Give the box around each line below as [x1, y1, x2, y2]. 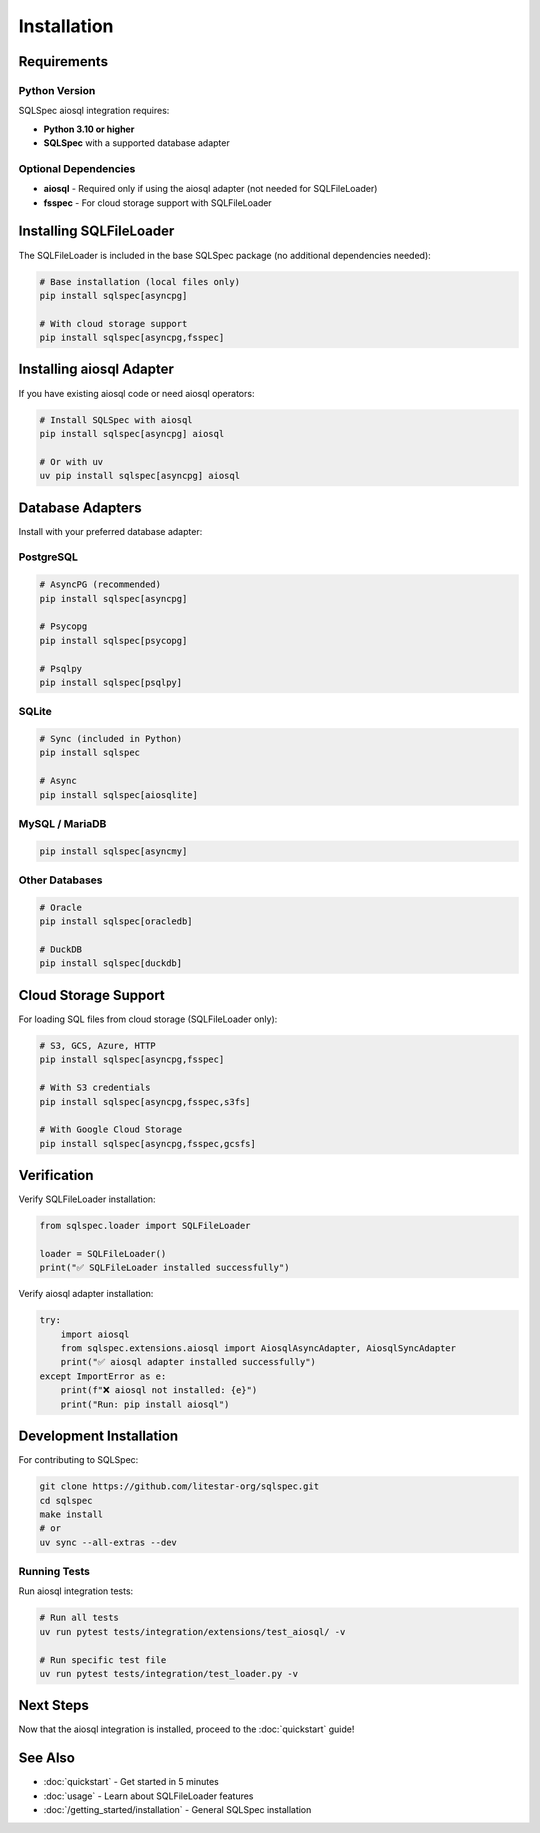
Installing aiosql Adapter [18, 361, 174, 378]
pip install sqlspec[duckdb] [39, 958, 183, 969]
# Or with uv [39, 456, 104, 467]
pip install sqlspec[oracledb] [39, 916, 194, 927]
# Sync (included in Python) [39, 733, 183, 745]
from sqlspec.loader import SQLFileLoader [39, 1220, 251, 1232]
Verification [18, 1167, 94, 1184]
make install [39, 1508, 104, 1520]
